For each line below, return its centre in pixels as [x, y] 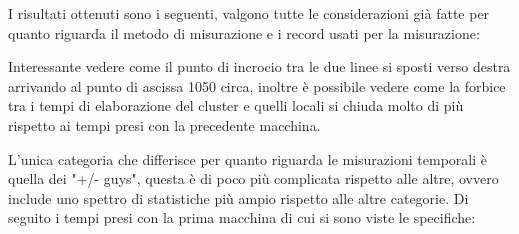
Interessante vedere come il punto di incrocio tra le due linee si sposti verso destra [259, 66]
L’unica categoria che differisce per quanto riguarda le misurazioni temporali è [247, 158]
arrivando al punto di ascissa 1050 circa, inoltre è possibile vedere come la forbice [257, 85]
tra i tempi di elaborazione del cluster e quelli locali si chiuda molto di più [236, 105]
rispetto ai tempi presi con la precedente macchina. [164, 124]
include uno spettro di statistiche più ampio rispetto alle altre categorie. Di [238, 197]
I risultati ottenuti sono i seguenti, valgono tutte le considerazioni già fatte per [249, 13]
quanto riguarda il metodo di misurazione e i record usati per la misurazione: [244, 32]
